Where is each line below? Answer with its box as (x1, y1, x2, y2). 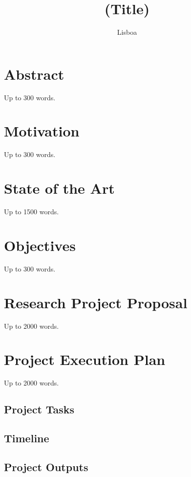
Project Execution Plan (4, 349, 166, 369)
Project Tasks (4, 402, 75, 417)
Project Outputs (4, 459, 88, 474)
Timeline (4, 431, 49, 446)
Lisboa (117, 27, 137, 37)
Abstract (4, 64, 64, 84)
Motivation (4, 121, 80, 141)
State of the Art (4, 178, 115, 198)
